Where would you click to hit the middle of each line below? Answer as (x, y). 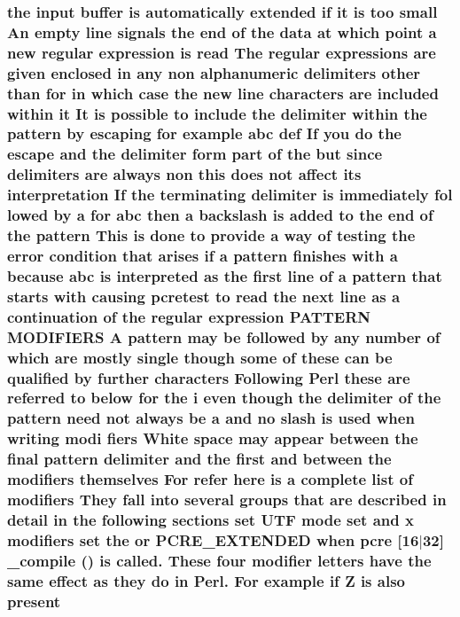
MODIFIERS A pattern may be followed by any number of (224, 336)
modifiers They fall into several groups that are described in (227, 500)
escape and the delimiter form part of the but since (195, 154)
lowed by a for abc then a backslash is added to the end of (220, 215)
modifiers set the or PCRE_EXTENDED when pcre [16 (213, 539)
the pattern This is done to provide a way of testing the (211, 235)
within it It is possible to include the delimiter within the (217, 113)
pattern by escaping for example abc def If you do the (204, 133)
